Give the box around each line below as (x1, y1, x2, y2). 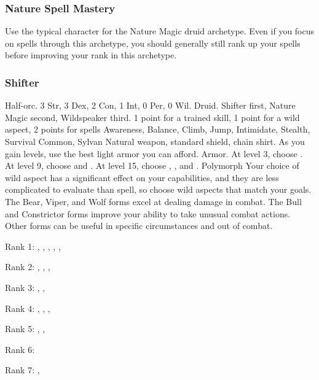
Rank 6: (5, 343, 35, 355)
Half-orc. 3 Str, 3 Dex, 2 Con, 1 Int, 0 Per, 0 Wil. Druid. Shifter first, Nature (5, 99, 296, 112)
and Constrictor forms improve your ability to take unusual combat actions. (5, 207, 291, 220)
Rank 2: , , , (5, 260, 50, 273)
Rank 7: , (5, 363, 40, 376)
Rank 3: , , (5, 281, 45, 293)
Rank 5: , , (5, 322, 45, 335)
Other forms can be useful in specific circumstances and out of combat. (5, 219, 273, 232)
